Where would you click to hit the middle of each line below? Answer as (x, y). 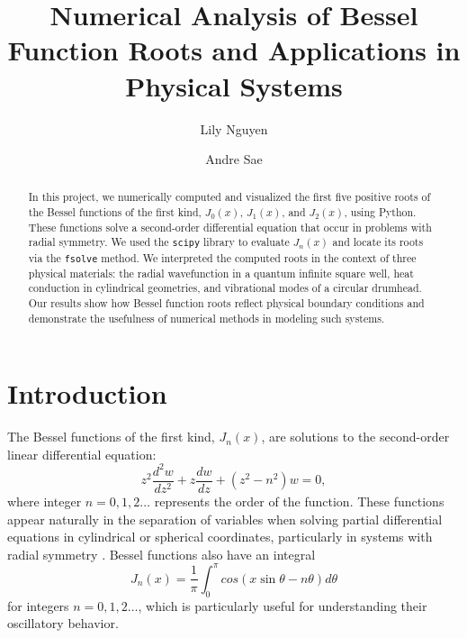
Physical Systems (234, 85)
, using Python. (380, 212)
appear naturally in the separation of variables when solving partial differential (225, 519)
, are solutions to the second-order (355, 437)
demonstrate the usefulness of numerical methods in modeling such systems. (207, 318)
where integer (45, 501)
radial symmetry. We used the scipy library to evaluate (159, 242)
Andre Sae (234, 159)
